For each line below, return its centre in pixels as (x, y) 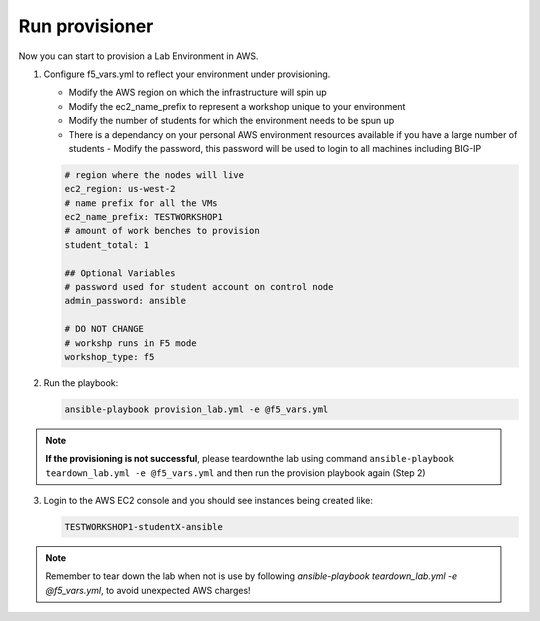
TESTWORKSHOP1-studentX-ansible (144, 527)
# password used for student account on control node (199, 286)
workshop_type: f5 (109, 356)
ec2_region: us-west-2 (120, 189)
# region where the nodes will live (154, 174)
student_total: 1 (107, 244)
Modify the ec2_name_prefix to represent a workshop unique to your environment (237, 106)
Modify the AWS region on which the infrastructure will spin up (197, 92)
